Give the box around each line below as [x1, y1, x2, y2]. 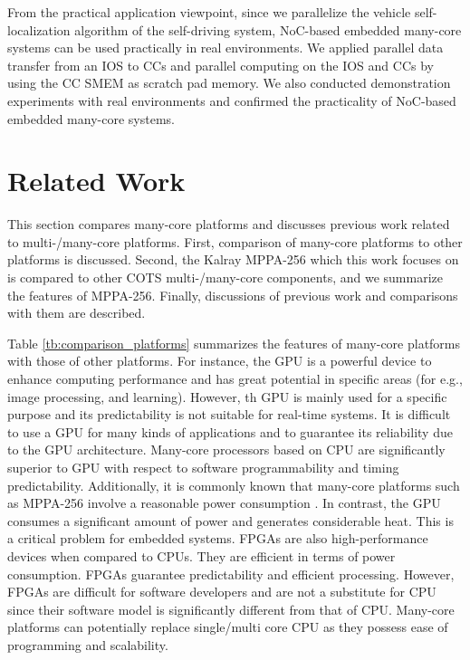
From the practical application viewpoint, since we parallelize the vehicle [7, 3, 411, 21]
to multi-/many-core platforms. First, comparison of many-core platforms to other [7, 232, 463, 251]
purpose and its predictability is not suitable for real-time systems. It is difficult [7, 405, 451, 424]
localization [7, 20, 71, 39]
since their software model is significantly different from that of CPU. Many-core [7, 599, 455, 618]
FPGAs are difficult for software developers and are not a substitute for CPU [7, 582, 436, 601]
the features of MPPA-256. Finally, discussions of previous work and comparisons [7, 285, 458, 304]
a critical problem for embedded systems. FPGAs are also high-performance [7, 529, 428, 548]
